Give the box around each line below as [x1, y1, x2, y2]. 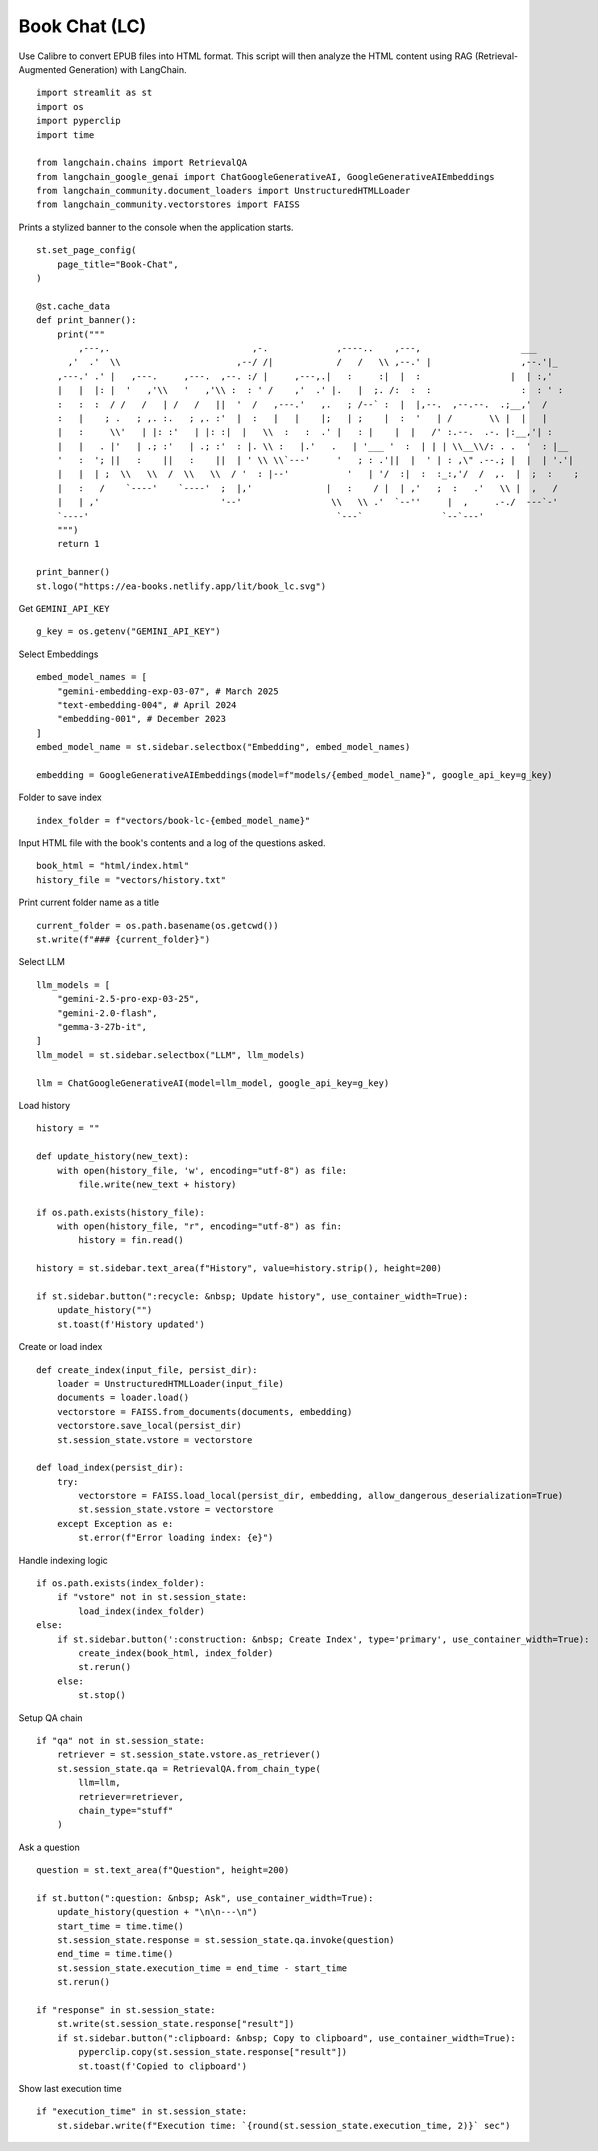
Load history [18, 1099, 71, 1111]
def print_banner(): [36, 315, 137, 326]
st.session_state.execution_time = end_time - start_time [56, 1962, 348, 1974]
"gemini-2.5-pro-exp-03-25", [56, 993, 200, 1005]
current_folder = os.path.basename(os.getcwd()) [36, 920, 279, 931]
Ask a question [18, 1841, 80, 1853]
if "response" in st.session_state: [36, 2004, 216, 2015]
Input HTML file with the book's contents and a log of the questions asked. [18, 837, 326, 849]
